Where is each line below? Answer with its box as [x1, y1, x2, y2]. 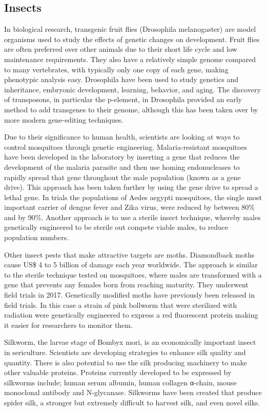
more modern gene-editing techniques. [4, 114, 124, 125]
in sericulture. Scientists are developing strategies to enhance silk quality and [4, 347, 246, 358]
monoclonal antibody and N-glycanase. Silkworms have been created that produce [4, 387, 262, 398]
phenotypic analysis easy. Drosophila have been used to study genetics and [4, 74, 238, 85]
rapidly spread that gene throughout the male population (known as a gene [4, 171, 241, 182]
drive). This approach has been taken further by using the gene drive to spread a [4, 182, 258, 192]
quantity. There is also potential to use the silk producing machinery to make [4, 357, 247, 367]
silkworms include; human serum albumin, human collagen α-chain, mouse [4, 377, 237, 387]
